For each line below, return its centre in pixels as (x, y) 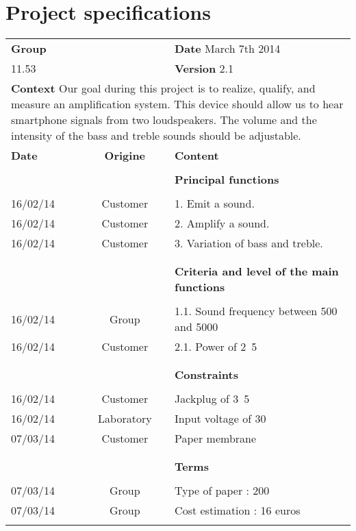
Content (197, 156)
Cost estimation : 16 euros (238, 510)
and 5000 (196, 327)
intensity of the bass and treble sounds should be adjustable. (156, 136)
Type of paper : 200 (222, 491)
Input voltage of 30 (220, 419)
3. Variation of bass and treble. (249, 243)
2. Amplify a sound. (222, 223)
